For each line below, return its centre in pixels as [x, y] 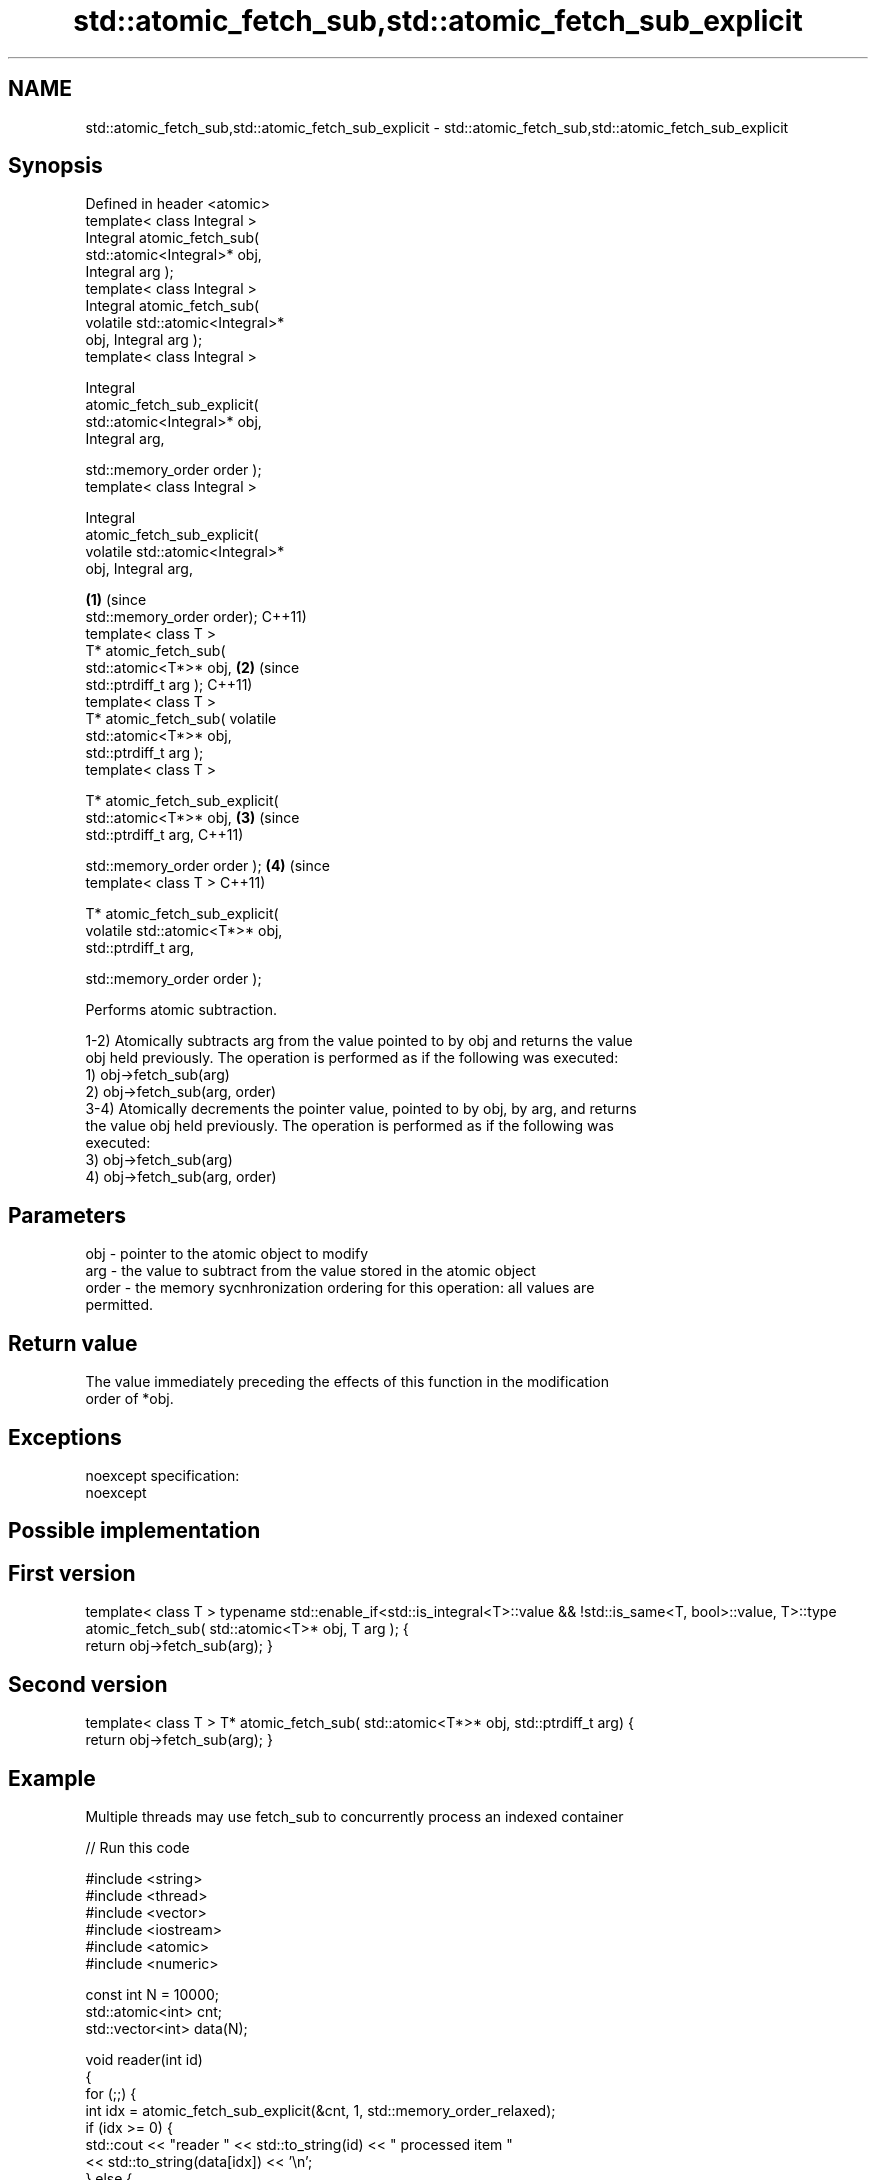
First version [72, 1573]
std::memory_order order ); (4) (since [207, 866]
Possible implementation [134, 1531]
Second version [88, 1684]
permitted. [119, 1305]
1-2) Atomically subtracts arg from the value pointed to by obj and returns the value [359, 1041]
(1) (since [116, 600]
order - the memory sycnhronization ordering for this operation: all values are [340, 1288]
